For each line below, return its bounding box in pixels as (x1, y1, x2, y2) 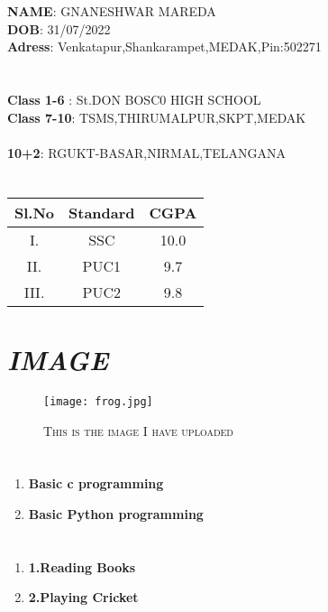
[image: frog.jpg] (43, 394, 153, 408)
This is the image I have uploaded (43, 421, 234, 440)
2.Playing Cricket (28, 588, 139, 607)
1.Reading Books (28, 557, 136, 576)
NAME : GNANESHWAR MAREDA (7, 2, 216, 21)
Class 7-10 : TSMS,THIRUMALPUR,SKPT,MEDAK (7, 107, 306, 126)
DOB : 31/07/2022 (7, 19, 111, 38)
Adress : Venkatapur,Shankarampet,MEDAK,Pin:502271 (7, 37, 322, 56)
